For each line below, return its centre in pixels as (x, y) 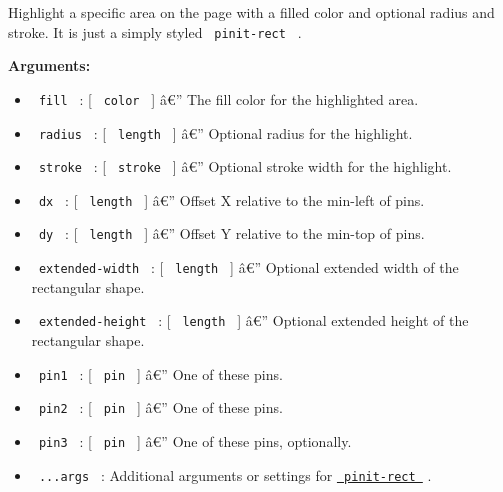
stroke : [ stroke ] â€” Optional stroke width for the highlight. (245, 166)
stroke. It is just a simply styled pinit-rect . (155, 31)
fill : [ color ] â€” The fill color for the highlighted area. (228, 98)
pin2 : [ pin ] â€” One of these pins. (160, 407)
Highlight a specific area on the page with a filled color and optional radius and (251, 12)
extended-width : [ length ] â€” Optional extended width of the (248, 267)
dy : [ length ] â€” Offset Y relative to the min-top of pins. (231, 233)
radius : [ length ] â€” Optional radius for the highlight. (225, 132)
